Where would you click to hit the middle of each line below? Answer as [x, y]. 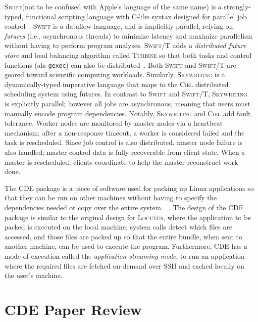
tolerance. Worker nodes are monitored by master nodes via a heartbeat [114, 123]
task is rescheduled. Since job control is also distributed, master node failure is [124, 142]
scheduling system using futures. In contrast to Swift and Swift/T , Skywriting [126, 94]
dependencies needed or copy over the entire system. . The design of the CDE [124, 207]
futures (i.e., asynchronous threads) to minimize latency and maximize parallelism [129, 35]
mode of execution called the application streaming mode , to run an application [125, 255]
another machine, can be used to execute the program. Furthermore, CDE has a [126, 246]
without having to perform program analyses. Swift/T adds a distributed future [126, 45]
